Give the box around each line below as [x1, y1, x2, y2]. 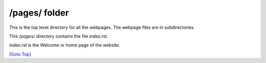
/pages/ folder [9, 7, 69, 18]
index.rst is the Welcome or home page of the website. [9, 42, 120, 48]
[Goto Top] [9, 51, 32, 57]
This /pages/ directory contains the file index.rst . [9, 33, 108, 39]
